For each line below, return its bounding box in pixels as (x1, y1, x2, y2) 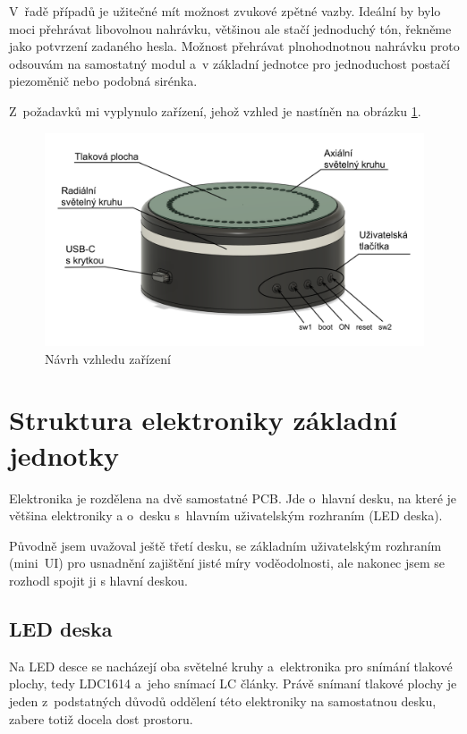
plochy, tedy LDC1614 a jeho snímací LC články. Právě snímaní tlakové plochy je (9, 674, 457, 693)
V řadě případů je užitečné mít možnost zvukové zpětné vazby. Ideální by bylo (9, 2, 441, 20)
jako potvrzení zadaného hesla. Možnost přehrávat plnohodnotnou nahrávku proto (9, 37, 460, 55)
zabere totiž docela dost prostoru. (9, 709, 193, 728)
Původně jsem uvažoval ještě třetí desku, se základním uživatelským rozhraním (9, 536, 442, 554)
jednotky (9, 436, 119, 473)
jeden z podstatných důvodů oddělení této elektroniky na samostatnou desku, (9, 691, 437, 710)
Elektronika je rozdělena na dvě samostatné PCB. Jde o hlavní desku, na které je (9, 488, 457, 507)
